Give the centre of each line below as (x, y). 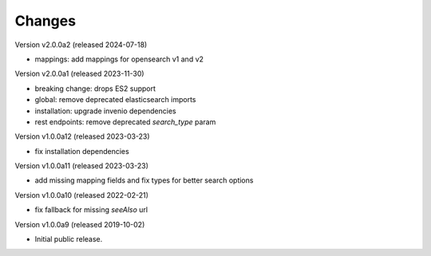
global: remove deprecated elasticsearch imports (115, 100)
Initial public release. (69, 239)
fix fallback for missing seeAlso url (91, 210)
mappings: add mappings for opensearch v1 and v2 (119, 59)
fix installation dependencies (82, 151)
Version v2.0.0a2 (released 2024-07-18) (81, 45)
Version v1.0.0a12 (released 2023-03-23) (83, 136)
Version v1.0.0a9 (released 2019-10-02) (80, 224)
